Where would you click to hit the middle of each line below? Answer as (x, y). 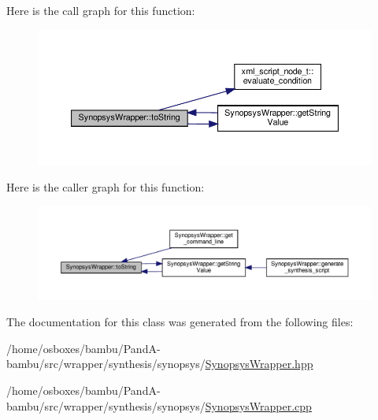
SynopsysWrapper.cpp (258, 405)
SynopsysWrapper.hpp (259, 364)
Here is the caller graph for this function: (106, 187)
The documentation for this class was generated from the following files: (180, 322)
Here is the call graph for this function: (101, 10)
